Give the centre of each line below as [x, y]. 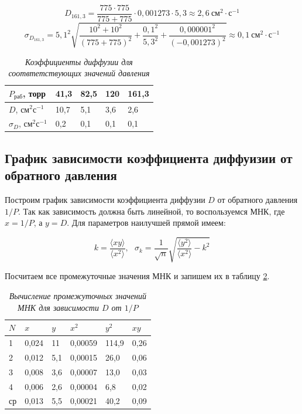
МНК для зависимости [58, 307]
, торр [35, 93]
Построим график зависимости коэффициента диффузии [105, 200]
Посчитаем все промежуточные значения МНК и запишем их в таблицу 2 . [137, 276]
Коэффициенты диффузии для [79, 61]
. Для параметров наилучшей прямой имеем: [146, 223]
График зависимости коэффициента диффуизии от [149, 157]
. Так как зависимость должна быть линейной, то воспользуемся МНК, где [152, 211]
